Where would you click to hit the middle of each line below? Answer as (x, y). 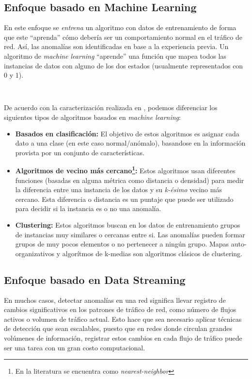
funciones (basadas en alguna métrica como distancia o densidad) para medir (130, 180)
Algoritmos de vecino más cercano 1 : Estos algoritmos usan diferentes (125, 170)
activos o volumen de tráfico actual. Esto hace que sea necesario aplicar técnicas (123, 319)
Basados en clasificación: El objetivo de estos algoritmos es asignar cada (127, 133)
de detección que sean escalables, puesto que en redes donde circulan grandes (118, 328)
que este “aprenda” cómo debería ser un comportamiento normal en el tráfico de (123, 37)
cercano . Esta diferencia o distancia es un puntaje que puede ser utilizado (124, 199)
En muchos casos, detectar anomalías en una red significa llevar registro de (115, 300)
